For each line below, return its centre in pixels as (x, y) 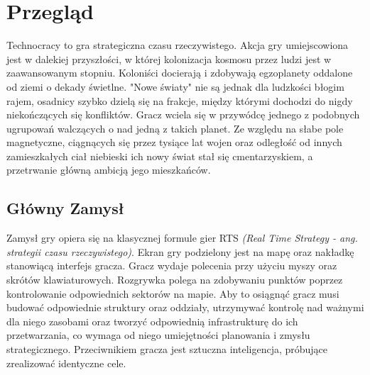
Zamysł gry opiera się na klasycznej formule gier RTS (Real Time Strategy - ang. (182, 238)
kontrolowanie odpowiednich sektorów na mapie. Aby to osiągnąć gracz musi (173, 293)
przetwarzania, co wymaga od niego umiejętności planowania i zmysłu (158, 335)
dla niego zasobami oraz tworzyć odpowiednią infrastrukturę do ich (152, 321)
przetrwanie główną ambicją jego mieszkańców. (109, 170)
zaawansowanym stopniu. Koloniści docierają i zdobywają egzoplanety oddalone (180, 73)
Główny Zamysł (65, 208)
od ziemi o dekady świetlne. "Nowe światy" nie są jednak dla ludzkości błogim (175, 86)
